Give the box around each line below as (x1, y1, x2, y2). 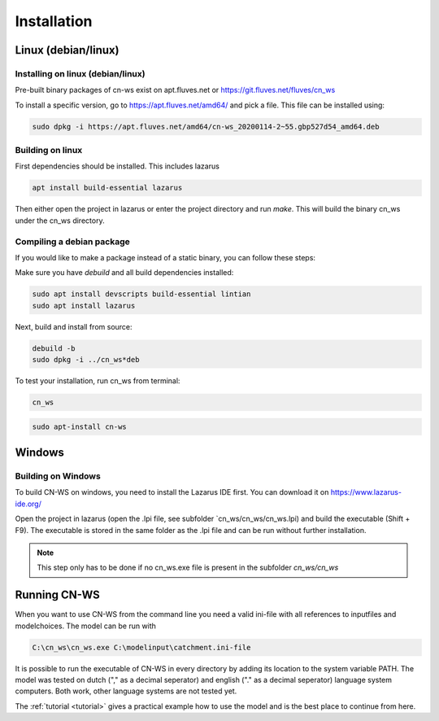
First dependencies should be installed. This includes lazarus (15, 161, 219, 171)
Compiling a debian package (15, 236, 130, 247)
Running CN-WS (15, 588, 101, 602)
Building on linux (15, 145, 83, 156)
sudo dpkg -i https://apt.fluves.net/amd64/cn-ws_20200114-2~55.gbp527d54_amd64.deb (32, 122, 380, 131)
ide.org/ (15, 499, 42, 509)
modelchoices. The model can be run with (15, 621, 156, 631)
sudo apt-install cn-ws (32, 422, 128, 431)
